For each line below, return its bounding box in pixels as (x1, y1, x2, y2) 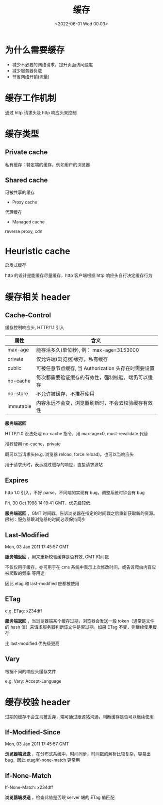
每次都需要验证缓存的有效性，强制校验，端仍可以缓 (36, 374, 153, 381)
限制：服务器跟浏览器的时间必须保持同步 (5, 516, 86, 522)
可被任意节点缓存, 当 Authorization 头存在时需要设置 (36, 365, 155, 372)
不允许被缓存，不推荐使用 (36, 390, 95, 397)
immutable (7, 403, 32, 410)
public (7, 365, 22, 371)
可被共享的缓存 (5, 189, 35, 195)
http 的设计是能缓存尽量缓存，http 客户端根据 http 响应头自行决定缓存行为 (5, 273, 153, 278)
